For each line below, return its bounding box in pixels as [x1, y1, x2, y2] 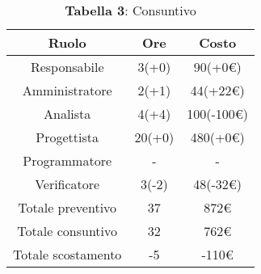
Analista [44, 104, 91, 123]
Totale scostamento [13, 245, 122, 263]
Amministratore [22, 81, 112, 99]
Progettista [36, 128, 99, 146]
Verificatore [35, 175, 100, 193]
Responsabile [30, 57, 104, 76]
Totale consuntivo [17, 221, 118, 240]
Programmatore [23, 151, 112, 170]
